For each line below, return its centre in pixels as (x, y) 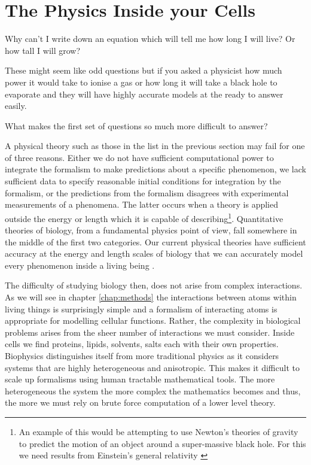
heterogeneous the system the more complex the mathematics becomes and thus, (153, 390)
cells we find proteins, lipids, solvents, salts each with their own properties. (142, 344)
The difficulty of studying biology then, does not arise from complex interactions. (154, 285)
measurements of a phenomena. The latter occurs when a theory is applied (141, 204)
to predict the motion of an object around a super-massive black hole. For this (162, 443)
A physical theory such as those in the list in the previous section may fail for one (155, 146)
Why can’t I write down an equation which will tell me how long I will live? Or (150, 39)
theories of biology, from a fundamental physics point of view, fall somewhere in (151, 230)
